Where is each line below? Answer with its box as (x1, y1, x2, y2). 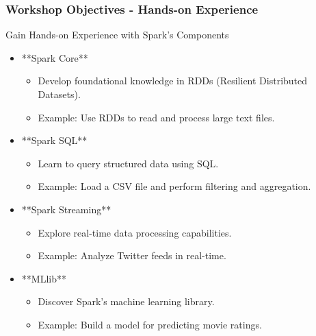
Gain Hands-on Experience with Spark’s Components (5, 27, 229, 42)
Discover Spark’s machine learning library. (38, 294, 215, 309)
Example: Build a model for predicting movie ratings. (38, 317, 262, 331)
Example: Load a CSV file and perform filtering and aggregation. (38, 179, 311, 193)
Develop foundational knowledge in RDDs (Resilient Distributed (38, 73, 308, 88)
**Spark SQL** (21, 133, 88, 147)
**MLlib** (21, 271, 66, 285)
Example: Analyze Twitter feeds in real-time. (38, 248, 226, 263)
